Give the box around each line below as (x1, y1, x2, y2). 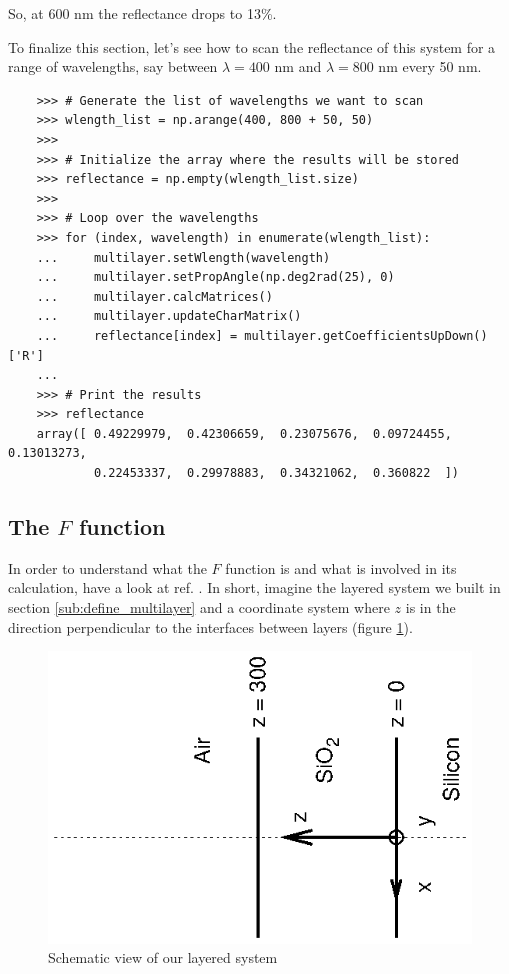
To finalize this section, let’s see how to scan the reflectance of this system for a (8, 36, 496, 57)
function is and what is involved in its (225, 557, 457, 578)
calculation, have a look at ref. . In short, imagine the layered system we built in (8, 577, 501, 598)
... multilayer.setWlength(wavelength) (36, 250, 331, 265)
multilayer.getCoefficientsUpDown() (244, 328, 488, 343)
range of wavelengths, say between (8, 56, 218, 77)
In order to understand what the (8, 557, 207, 578)
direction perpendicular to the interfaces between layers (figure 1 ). (8, 616, 413, 637)
